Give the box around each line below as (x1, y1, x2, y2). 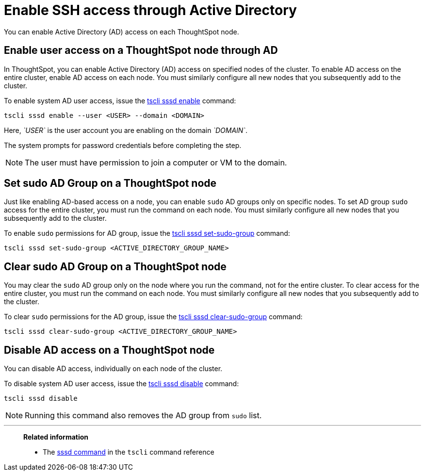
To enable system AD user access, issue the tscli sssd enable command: (4, 96, 236, 105)
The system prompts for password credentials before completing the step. (4, 141, 242, 149)
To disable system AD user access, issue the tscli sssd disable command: (4, 379, 239, 388)
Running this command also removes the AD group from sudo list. (25, 410, 262, 421)
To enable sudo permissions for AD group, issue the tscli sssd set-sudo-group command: (4, 229, 290, 238)
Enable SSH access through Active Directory (4, 2, 297, 18)
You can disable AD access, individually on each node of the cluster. (4, 364, 223, 373)
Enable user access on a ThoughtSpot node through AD (4, 44, 278, 57)
